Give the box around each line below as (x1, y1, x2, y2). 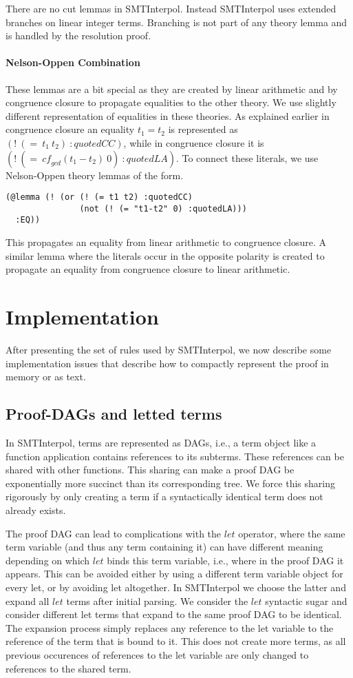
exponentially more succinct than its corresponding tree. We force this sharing (6, 475, 335, 490)
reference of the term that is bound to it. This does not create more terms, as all (6, 634, 346, 648)
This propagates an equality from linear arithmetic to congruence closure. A (6, 235, 326, 249)
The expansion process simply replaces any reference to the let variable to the (6, 620, 334, 635)
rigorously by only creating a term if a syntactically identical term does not (6, 489, 323, 504)
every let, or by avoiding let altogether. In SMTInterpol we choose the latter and (6, 579, 346, 594)
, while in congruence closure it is (123, 135, 264, 150)
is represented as (168, 122, 238, 136)
